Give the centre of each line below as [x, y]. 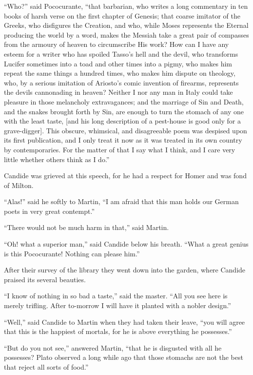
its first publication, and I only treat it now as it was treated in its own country [123, 140]
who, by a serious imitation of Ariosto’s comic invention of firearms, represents [121, 82]
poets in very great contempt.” [49, 211]
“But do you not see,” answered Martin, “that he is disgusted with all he [113, 347]
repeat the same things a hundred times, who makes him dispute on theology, [120, 73]
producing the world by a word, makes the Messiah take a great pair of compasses [126, 34]
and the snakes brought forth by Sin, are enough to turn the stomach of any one [124, 111]
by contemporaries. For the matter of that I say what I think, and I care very [120, 149]
